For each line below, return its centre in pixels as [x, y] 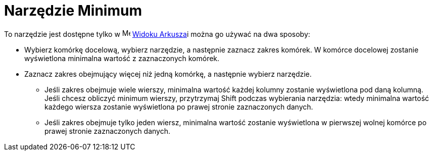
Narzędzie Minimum [73, 11]
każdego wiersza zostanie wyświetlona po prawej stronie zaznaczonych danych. [179, 107]
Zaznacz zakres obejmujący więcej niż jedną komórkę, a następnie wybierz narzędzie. [168, 74]
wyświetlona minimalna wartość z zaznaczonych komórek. [122, 58]
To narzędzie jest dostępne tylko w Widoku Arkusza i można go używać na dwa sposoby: [157, 34]
